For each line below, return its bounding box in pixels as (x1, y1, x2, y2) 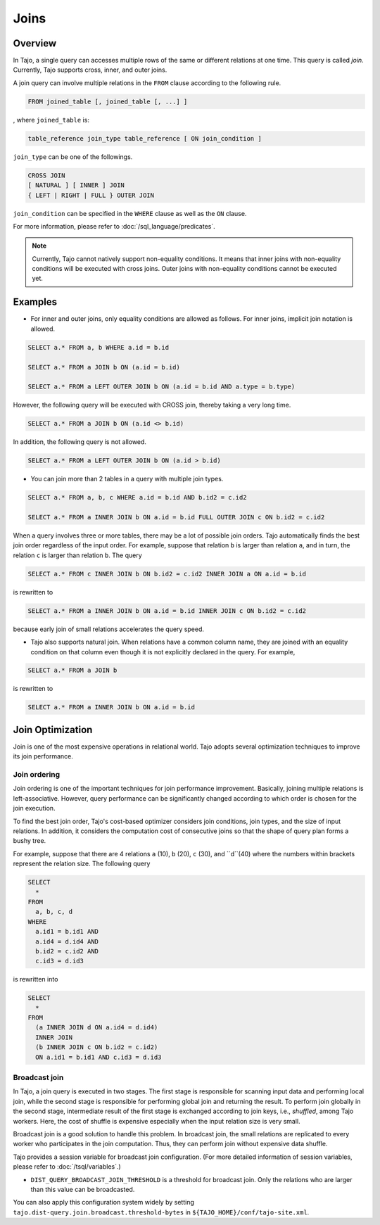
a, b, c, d (35, 908, 73, 916)
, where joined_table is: (13, 115, 89, 124)
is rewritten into (13, 975, 58, 984)
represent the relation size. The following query (13, 859, 151, 868)
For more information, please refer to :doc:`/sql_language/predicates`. (13, 222, 216, 230)
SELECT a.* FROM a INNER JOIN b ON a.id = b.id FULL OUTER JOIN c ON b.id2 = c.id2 (27, 514, 325, 521)
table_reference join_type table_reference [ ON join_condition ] (27, 134, 262, 142)
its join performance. (13, 752, 74, 761)
